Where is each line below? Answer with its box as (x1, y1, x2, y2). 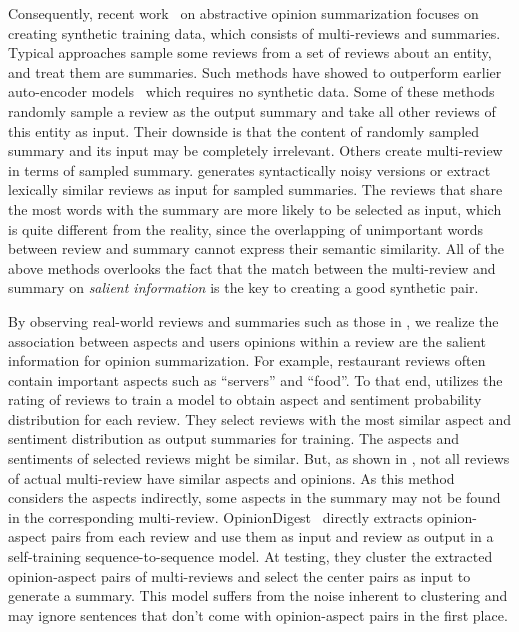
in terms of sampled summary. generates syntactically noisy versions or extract (8, 159, 491, 180)
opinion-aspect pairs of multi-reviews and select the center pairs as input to (8, 565, 471, 586)
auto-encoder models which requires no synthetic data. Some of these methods (8, 81, 495, 102)
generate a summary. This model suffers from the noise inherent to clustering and (8, 585, 508, 606)
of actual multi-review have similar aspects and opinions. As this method (8, 467, 455, 488)
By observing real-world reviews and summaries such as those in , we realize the (8, 310, 499, 331)
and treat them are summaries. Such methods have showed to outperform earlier (8, 61, 502, 82)
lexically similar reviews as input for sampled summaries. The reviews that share (8, 179, 503, 200)
